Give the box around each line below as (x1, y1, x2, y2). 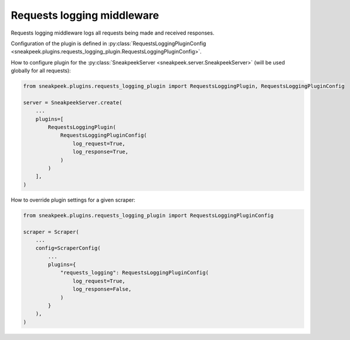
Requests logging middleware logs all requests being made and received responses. (11, 29, 215, 36)
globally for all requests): (11, 67, 72, 74)
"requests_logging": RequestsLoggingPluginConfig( (60, 270, 209, 276)
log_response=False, (72, 286, 132, 293)
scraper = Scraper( (23, 229, 79, 235)
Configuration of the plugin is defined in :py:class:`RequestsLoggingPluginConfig (11, 40, 206, 47)
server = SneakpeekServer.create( (23, 99, 123, 106)
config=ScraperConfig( (35, 245, 101, 251)
